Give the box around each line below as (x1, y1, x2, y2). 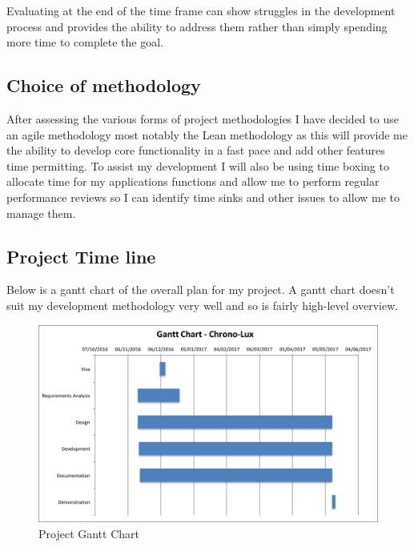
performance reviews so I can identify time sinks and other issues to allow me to (6, 188, 400, 205)
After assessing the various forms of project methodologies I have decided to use (6, 110, 399, 127)
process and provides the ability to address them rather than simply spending (6, 18, 388, 34)
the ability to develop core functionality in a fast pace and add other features (6, 142, 385, 159)
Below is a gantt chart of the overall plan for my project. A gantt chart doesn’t (6, 281, 395, 298)
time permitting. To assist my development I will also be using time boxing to (6, 157, 389, 174)
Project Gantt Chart (38, 525, 139, 541)
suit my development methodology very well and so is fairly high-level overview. (6, 296, 399, 313)
